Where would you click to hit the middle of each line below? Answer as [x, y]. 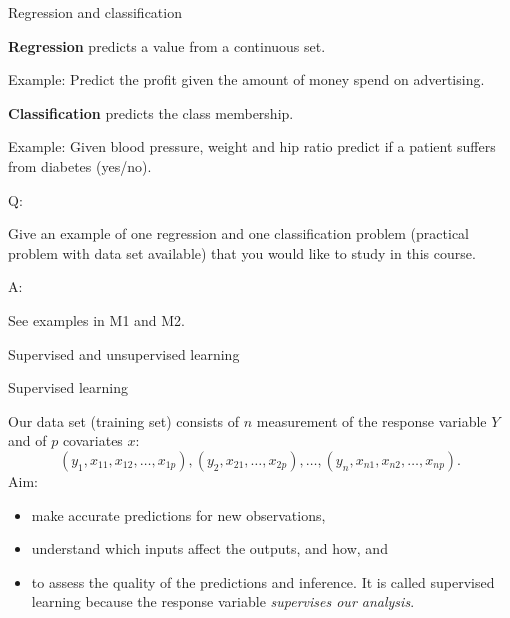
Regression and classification [95, 12]
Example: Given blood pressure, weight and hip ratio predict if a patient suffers [252, 146]
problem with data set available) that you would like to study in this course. [242, 252]
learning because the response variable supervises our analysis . [223, 601]
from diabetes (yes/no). [80, 165]
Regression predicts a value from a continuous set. [167, 45]
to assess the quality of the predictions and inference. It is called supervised [263, 581]
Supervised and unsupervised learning [124, 353]
